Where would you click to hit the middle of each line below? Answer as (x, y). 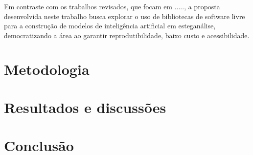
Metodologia (47, 69)
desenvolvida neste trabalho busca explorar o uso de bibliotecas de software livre (125, 16)
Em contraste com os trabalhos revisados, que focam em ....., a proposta (112, 6)
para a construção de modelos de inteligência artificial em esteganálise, (110, 26)
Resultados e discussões (85, 107)
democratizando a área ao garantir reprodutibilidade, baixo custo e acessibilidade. (127, 35)
